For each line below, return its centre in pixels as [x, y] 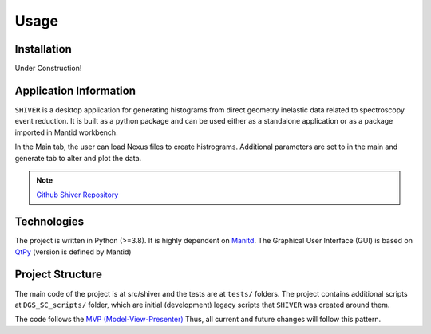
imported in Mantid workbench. [67, 132]
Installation [43, 49]
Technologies [49, 222]
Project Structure [59, 275]
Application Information [75, 90]
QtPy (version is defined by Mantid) [73, 252]
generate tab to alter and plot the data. [78, 158]
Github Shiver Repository [77, 195]
